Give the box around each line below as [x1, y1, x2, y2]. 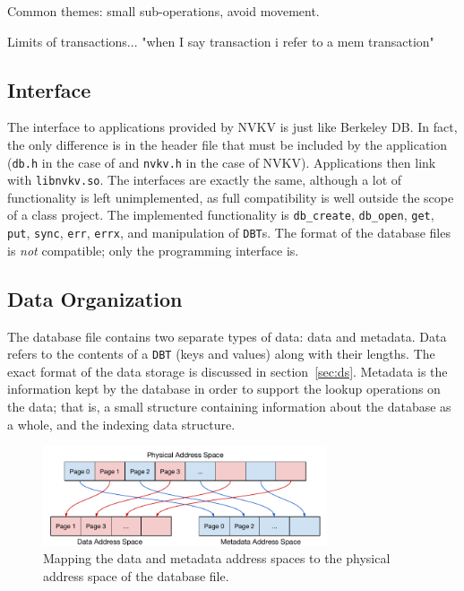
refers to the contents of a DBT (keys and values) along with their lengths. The [7, 344, 435, 363]
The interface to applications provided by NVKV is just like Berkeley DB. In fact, [7, 117, 458, 136]
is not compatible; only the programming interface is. [7, 240, 299, 259]
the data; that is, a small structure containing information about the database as [7, 397, 451, 416]
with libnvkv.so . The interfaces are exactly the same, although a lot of [7, 170, 402, 189]
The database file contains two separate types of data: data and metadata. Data [7, 326, 447, 345]
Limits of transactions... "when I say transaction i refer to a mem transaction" [7, 31, 434, 50]
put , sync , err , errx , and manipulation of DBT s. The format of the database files [7, 223, 451, 242]
